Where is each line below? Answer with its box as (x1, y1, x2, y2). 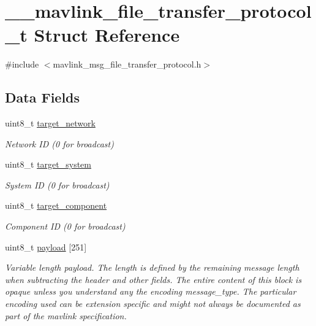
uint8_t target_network (5, 117, 96, 130)
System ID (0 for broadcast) (5, 178, 110, 191)
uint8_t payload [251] (5, 240, 87, 253)
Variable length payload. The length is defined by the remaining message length (5, 261, 299, 274)
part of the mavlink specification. (5, 309, 127, 322)
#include (5, 58, 39, 71)
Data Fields (5, 88, 80, 107)
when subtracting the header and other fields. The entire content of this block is (5, 273, 302, 285)
